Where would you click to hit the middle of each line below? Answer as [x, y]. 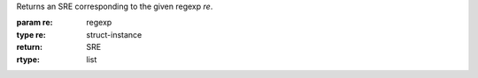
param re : [35, 23]
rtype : [28, 59]
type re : [31, 34]
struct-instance [114, 34]
